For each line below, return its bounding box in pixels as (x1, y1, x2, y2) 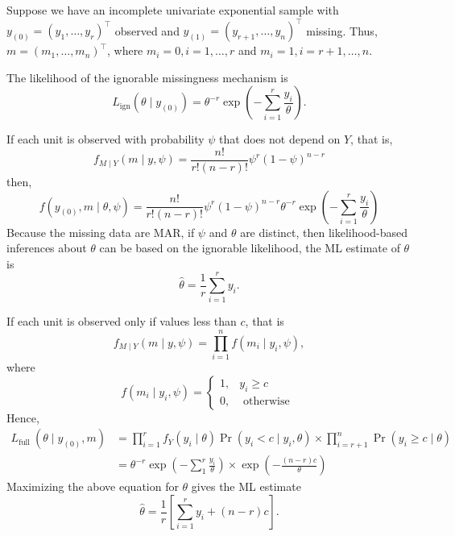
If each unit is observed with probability (6, 131, 205, 148)
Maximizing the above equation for (6, 478, 179, 495)
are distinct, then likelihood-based (240, 223, 408, 240)
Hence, (6, 409, 39, 426)
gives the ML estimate (191, 478, 301, 495)
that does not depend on (219, 131, 341, 148)
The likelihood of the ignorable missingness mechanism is (6, 69, 288, 85)
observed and (114, 22, 180, 39)
